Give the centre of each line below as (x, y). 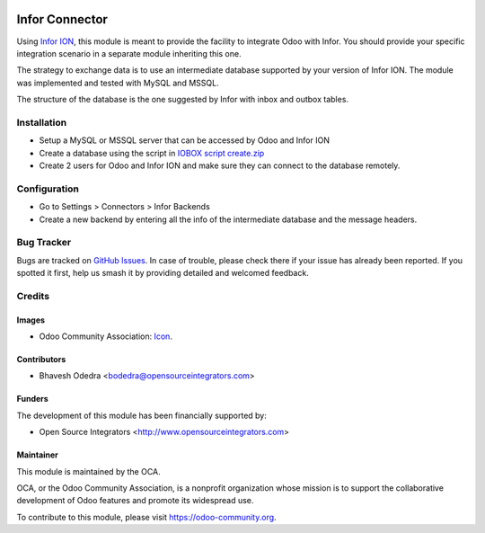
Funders (32, 399)
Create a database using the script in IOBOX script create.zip (152, 153)
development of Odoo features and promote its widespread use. (135, 501)
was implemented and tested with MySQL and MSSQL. (118, 83)
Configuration (48, 189)
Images (31, 320)
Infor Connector (62, 19)
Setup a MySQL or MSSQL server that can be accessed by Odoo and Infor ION (184, 140)
